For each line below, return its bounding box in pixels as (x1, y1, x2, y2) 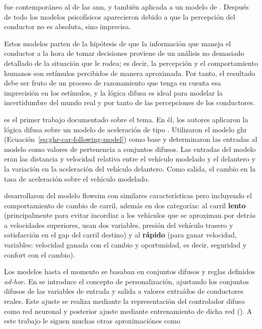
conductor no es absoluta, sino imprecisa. (4, 21, 131, 32)
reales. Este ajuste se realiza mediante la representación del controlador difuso (4, 296, 245, 306)
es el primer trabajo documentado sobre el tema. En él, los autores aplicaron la (4, 114, 248, 124)
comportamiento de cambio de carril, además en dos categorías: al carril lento (4, 200, 246, 210)
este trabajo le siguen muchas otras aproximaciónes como (4, 315, 180, 326)
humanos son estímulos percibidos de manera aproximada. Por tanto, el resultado (4, 67, 255, 78)
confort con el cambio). (4, 249, 75, 260)
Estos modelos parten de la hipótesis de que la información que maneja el (4, 38, 231, 48)
